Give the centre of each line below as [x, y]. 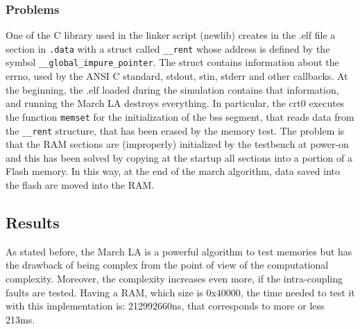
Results [33, 222]
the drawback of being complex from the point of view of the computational [167, 265]
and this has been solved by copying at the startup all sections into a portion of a [179, 157]
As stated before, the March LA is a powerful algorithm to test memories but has [179, 251]
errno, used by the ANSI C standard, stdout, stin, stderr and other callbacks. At [177, 76]
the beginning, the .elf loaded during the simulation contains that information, [172, 89]
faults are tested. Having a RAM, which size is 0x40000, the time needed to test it [180, 292]
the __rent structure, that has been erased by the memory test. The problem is [175, 130]
